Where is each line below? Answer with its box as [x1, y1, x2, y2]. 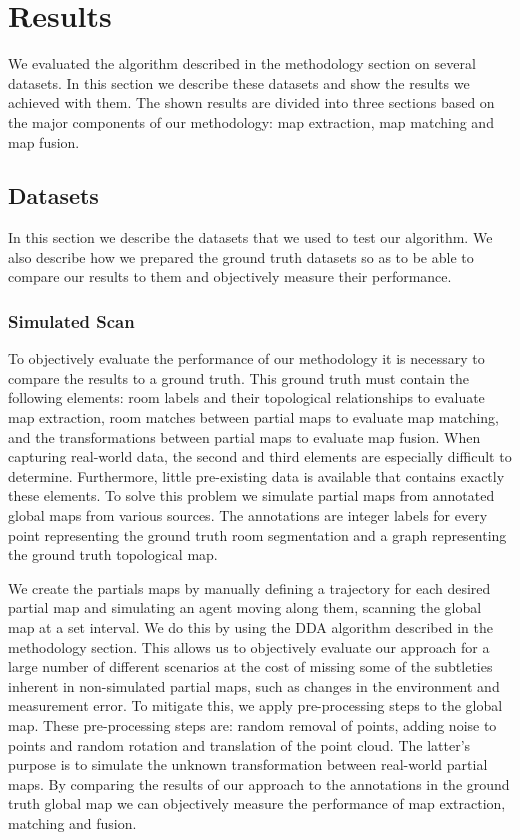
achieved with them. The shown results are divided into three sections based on [8, 92, 495, 113]
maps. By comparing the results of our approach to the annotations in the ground [8, 773, 510, 794]
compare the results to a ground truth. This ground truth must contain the [8, 367, 470, 388]
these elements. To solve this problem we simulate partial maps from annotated [8, 485, 495, 506]
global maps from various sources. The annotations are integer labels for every [8, 505, 488, 526]
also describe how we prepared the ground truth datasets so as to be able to [8, 246, 474, 267]
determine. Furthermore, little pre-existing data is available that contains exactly [8, 465, 505, 486]
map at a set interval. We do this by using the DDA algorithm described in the [8, 617, 493, 638]
